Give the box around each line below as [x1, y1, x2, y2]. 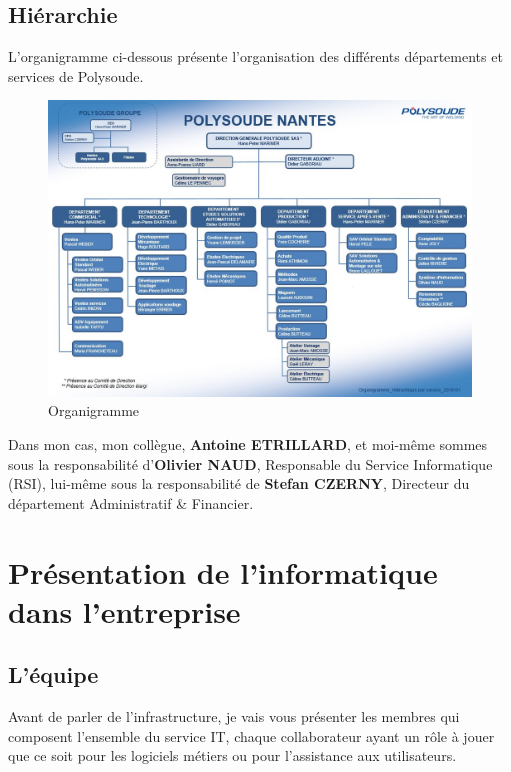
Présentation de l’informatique [8, 551, 438, 592]
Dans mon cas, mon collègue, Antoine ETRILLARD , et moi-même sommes [8, 434, 488, 455]
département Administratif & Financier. [8, 492, 254, 513]
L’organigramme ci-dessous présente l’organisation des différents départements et [8, 46, 503, 67]
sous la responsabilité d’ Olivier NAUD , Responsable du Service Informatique [8, 453, 493, 474]
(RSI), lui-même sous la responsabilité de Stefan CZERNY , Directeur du [8, 473, 470, 494]
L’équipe [8, 659, 99, 690]
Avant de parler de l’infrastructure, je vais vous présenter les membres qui [8, 706, 460, 727]
